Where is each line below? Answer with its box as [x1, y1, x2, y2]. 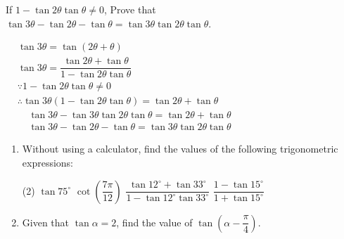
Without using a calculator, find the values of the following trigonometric [22, 141, 338, 156]
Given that [22, 214, 70, 229]
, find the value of [116, 214, 193, 229]
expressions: [22, 155, 74, 170]
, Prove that [103, 2, 156, 16]
